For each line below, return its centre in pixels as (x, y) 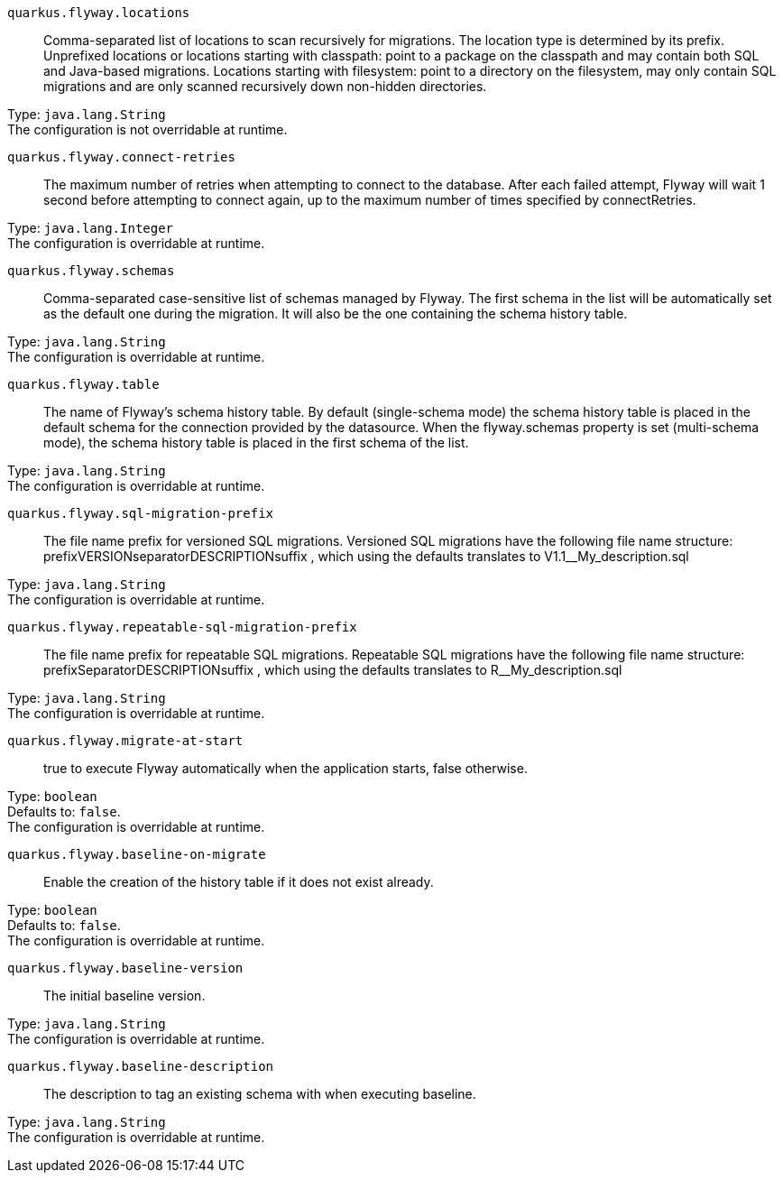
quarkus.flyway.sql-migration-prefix (141, 513)
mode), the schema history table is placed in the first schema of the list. (256, 442)
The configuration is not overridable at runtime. (147, 129)
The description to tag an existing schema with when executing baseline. (260, 1094)
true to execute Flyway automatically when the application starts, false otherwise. (286, 768)
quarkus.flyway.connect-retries (121, 157)
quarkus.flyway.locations (99, 13)
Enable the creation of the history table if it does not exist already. (239, 882)
